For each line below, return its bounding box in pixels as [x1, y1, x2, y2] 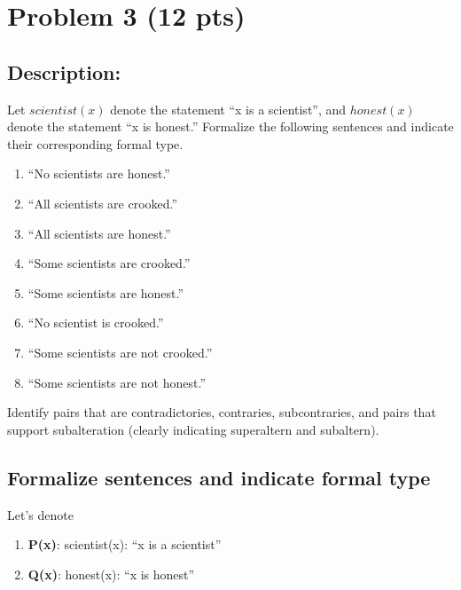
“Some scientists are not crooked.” [27, 342, 213, 361]
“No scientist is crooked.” [27, 313, 164, 332]
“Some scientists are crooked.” [27, 254, 191, 272]
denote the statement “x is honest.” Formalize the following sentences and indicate [7, 117, 454, 136]
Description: [7, 58, 121, 85]
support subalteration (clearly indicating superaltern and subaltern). [7, 420, 379, 438]
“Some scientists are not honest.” [27, 373, 206, 391]
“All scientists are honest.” [27, 224, 171, 242]
